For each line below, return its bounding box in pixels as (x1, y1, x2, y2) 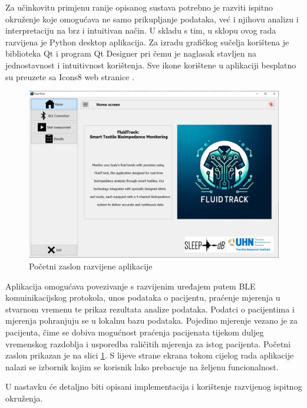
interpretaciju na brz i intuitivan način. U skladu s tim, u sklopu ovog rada (5, 24, 276, 37)
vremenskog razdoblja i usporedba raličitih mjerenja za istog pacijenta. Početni (5, 337, 291, 350)
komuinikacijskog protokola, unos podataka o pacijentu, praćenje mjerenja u (5, 291, 280, 304)
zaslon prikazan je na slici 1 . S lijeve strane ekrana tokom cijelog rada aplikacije (5, 349, 294, 361)
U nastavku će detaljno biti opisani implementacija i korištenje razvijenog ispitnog (5, 380, 302, 393)
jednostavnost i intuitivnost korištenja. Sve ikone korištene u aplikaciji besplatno (5, 58, 296, 71)
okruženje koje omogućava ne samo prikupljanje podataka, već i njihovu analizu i (5, 12, 299, 25)
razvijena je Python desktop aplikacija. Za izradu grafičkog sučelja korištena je (5, 35, 289, 48)
